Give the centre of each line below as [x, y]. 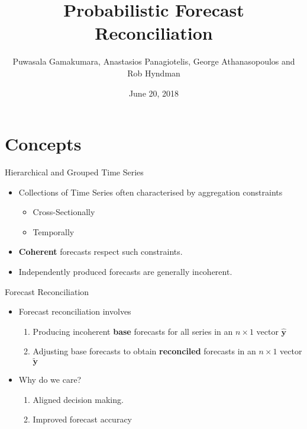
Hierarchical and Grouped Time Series [74, 172]
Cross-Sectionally [64, 212]
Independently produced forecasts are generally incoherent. [125, 271]
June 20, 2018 [154, 93]
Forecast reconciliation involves [75, 311]
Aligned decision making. [78, 399]
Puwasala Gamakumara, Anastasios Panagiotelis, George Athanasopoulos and [154, 61]
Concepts [43, 144]
